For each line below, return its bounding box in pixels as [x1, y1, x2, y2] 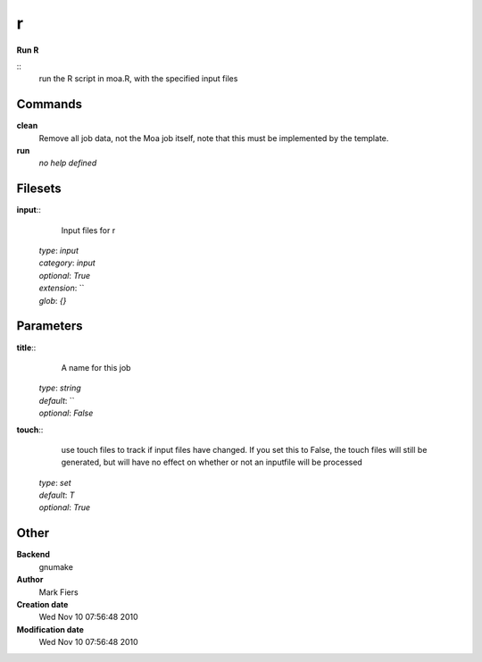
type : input [38, 246, 79, 256]
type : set [38, 477, 71, 488]
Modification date [16, 624, 85, 634]
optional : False [38, 407, 94, 419]
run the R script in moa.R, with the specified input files [38, 73, 238, 84]
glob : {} [38, 295, 67, 306]
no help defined [38, 157, 97, 169]
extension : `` [38, 282, 85, 294]
